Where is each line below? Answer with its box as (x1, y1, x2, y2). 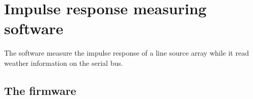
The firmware (4, 82, 76, 98)
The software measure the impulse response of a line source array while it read (4, 47, 249, 58)
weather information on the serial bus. (4, 57, 123, 68)
